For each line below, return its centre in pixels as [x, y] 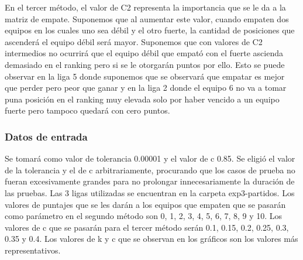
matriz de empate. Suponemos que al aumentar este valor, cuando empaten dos [147, 18]
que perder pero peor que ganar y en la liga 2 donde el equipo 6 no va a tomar [146, 88]
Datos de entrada [46, 136]
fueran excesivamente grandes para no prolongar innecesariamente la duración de [150, 181]
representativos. [33, 250]
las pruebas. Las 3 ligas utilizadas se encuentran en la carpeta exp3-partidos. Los [150, 192]
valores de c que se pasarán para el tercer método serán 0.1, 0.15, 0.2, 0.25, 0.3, [147, 227]
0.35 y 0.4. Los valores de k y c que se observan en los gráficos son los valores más [151, 239]
